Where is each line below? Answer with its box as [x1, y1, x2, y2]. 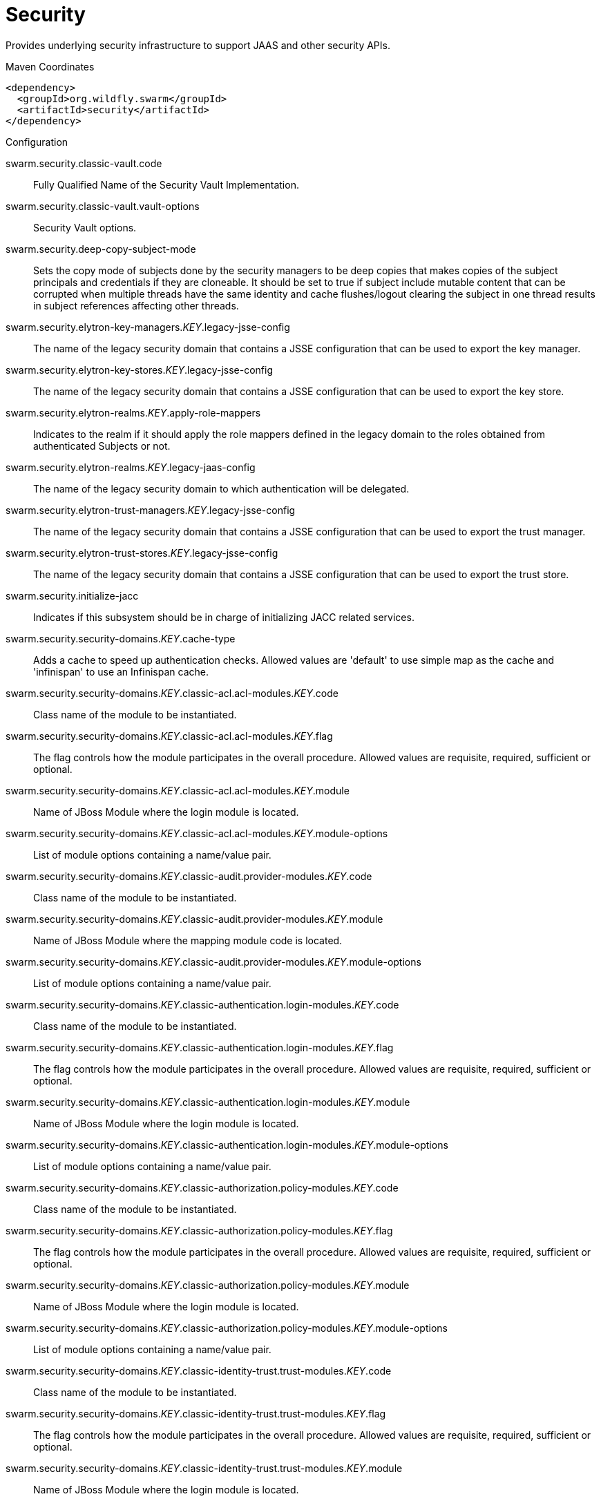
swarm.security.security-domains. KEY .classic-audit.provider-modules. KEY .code [6, 870, 372, 882]
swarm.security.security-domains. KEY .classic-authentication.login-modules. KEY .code [6, 998, 399, 1011]
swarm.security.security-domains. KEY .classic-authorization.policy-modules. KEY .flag [6, 1224, 393, 1236]
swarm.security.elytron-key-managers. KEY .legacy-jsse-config [6, 321, 290, 333]
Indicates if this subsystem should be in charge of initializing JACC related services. [33, 611, 414, 623]
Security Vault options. [33, 221, 137, 233]
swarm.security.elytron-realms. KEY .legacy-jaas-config [6, 461, 256, 473]
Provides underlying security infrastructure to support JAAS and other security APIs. [6, 39, 390, 51]
